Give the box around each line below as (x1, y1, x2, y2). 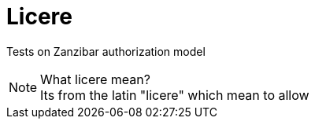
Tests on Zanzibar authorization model (6, 44, 206, 58)
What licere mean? (40, 71, 150, 87)
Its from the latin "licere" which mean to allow (40, 86, 309, 103)
